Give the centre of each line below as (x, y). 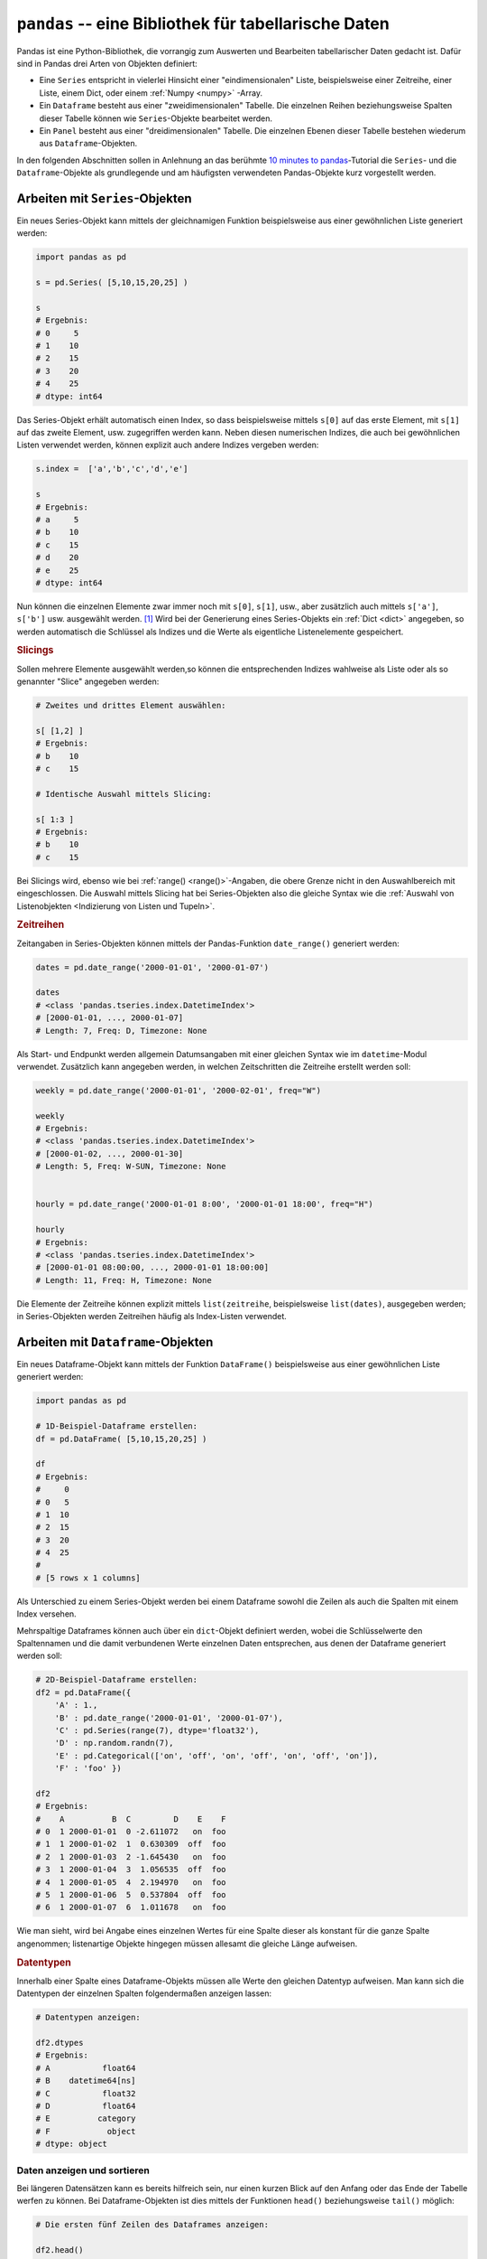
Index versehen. (46, 1614)
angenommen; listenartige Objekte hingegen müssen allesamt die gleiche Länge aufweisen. (187, 1944)
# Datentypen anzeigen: (88, 2018)
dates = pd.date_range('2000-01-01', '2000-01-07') (152, 967)
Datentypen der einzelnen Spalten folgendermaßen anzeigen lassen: (144, 1993)
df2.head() (60, 2250)
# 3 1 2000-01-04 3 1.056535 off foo (131, 1870)
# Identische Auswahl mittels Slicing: (124, 794)
